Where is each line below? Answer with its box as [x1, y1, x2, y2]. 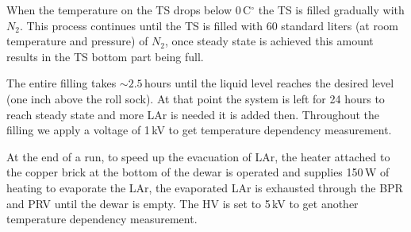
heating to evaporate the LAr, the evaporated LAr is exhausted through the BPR [6, 179, 403, 195]
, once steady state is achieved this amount [165, 33, 374, 49]
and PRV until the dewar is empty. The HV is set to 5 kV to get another [6, 195, 359, 211]
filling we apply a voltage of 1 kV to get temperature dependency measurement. [6, 122, 392, 138]
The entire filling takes [6, 75, 117, 91]
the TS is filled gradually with [258, 2, 405, 17]
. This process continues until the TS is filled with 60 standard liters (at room [19, 17, 399, 33]
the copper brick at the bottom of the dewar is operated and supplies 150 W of [6, 164, 390, 180]
